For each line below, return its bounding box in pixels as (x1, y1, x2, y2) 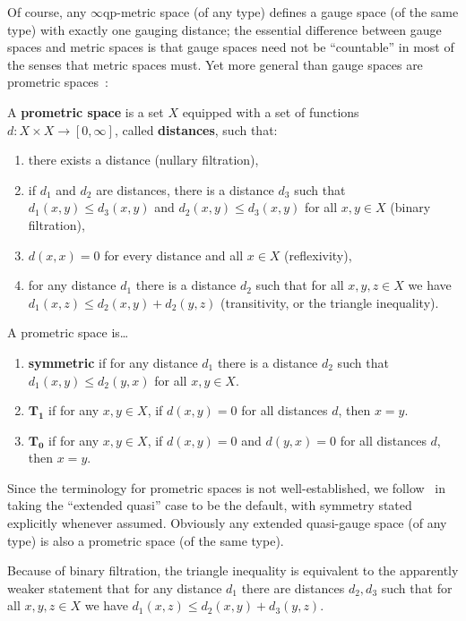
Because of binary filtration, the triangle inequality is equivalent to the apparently (7, 561, 459, 580)
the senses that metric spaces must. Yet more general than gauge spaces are (7, 55, 423, 73)
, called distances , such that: (114, 120, 278, 139)
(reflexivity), (284, 245, 352, 264)
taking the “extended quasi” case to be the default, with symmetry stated (7, 496, 412, 515)
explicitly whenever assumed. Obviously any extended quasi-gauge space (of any (7, 514, 447, 532)
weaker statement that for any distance (7, 578, 222, 597)
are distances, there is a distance (96, 180, 274, 199)
